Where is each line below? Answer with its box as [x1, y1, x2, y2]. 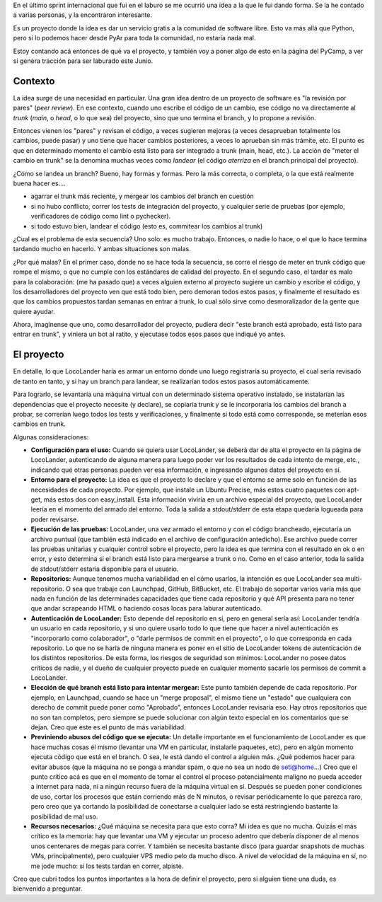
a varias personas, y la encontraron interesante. [13, 11, 152, 19]
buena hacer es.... [13, 179, 66, 187]
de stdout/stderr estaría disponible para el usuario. [30, 565, 179, 573]
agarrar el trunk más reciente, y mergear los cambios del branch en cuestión [30, 192, 255, 201]
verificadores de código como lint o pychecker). [30, 212, 171, 221]
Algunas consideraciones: [13, 432, 89, 441]
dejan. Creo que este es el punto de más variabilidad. [30, 723, 187, 732]
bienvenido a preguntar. [13, 884, 83, 893]
